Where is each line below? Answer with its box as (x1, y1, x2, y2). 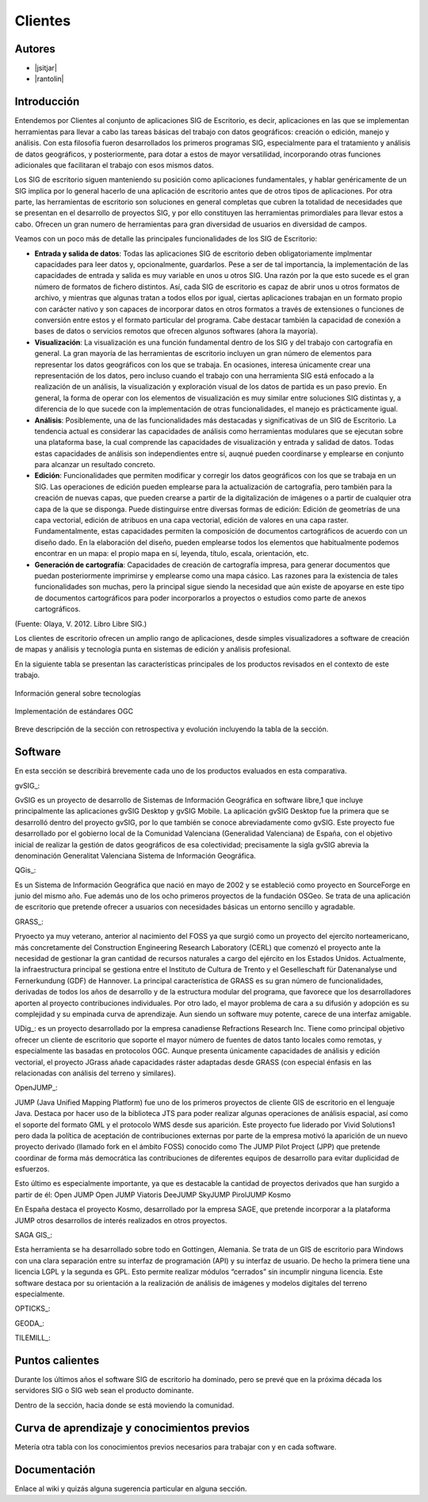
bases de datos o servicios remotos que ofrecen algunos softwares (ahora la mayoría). (34, 326, 319, 336)
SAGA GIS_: (14, 1230, 53, 1240)
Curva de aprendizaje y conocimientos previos (14, 1421, 250, 1434)
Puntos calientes (14, 1353, 100, 1367)
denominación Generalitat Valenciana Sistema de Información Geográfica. (14, 851, 257, 860)
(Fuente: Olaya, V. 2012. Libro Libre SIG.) (14, 619, 147, 628)
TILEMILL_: (14, 1333, 51, 1342)
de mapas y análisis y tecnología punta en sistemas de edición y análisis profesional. (14, 644, 292, 654)
